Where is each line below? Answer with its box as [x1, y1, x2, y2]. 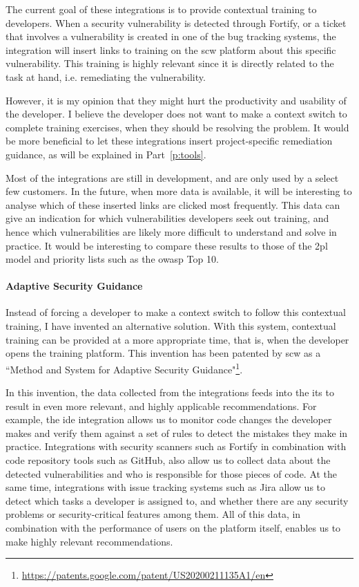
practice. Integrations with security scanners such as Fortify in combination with [6, 439, 347, 454]
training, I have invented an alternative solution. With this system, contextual [6, 319, 336, 333]
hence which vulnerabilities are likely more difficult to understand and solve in [6, 224, 337, 239]
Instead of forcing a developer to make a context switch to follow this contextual [6, 305, 346, 319]
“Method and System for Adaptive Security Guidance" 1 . [6, 360, 243, 376]
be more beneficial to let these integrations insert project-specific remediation [6, 133, 333, 148]
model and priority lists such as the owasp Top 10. [6, 252, 219, 266]
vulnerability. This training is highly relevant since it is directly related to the [6, 56, 334, 71]
